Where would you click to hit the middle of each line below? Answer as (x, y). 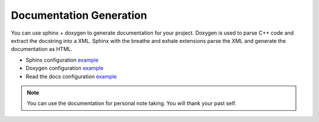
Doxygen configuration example (64, 68)
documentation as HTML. (42, 49)
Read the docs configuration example (71, 76)
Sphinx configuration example (62, 60)
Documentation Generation (79, 15)
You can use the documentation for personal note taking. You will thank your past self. (131, 103)
